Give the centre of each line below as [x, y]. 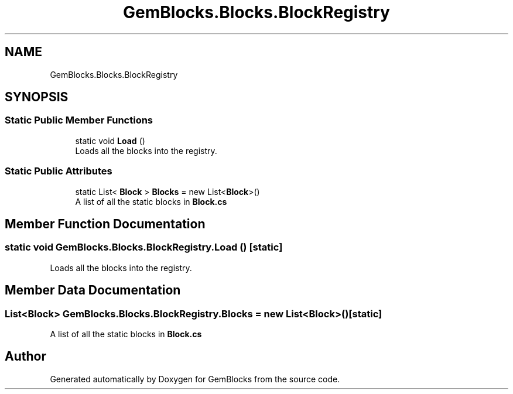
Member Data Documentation [93, 290]
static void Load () [110, 141]
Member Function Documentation [105, 224]
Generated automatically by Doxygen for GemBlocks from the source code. [195, 379]
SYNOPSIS [37, 97]
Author [25, 357]
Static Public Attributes [59, 171]
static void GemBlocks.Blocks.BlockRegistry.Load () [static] [144, 247]
